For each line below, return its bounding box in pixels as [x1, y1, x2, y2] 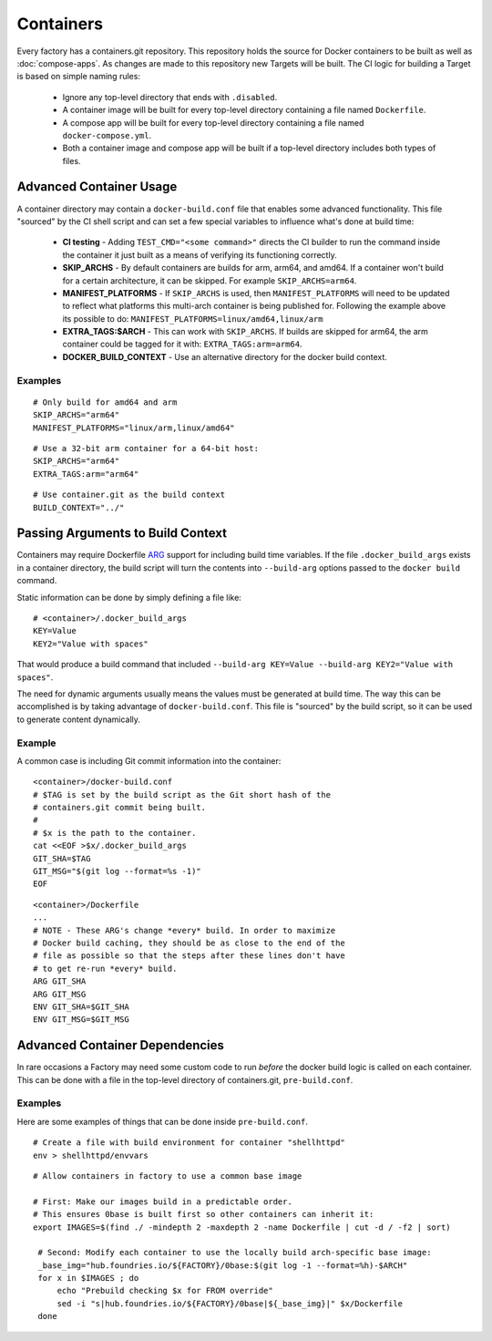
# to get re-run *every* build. [33, 963, 178, 974]
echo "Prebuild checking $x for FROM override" [56, 1285, 273, 1296]
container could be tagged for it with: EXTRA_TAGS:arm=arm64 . [62, 338, 302, 350]
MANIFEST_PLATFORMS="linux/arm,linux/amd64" [33, 422, 236, 433]
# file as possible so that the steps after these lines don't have [33, 951, 345, 961]
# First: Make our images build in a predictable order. [33, 1196, 293, 1207]
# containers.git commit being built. [33, 802, 207, 813]
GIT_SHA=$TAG [33, 853, 91, 863]
